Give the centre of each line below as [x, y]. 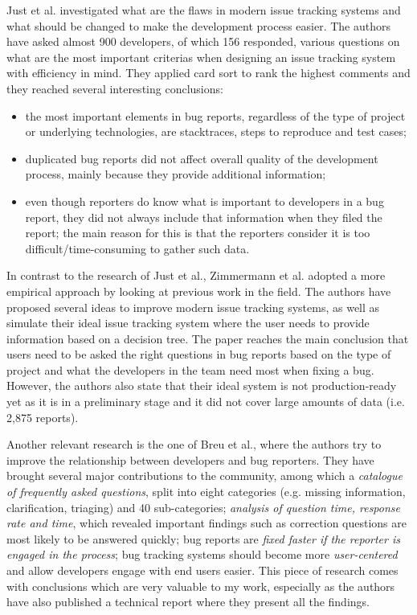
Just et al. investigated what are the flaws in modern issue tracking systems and [204, 10]
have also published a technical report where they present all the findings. [188, 602]
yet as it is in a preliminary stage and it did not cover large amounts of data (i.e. [206, 402]
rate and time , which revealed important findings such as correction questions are [207, 523]
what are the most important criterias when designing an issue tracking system [201, 57]
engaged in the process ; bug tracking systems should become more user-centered [202, 554]
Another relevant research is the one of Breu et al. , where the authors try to [194, 444]
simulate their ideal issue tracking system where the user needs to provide [188, 323]
